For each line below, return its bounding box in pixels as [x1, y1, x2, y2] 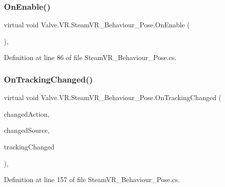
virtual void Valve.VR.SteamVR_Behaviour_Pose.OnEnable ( [4, 20, 190, 30]
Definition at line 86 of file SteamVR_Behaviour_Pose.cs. [4, 52, 177, 62]
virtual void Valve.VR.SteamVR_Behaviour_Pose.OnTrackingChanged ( [4, 92, 222, 103]
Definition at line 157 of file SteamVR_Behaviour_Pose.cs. [4, 174, 180, 185]
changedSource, [4, 125, 50, 135]
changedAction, [4, 108, 50, 119]
